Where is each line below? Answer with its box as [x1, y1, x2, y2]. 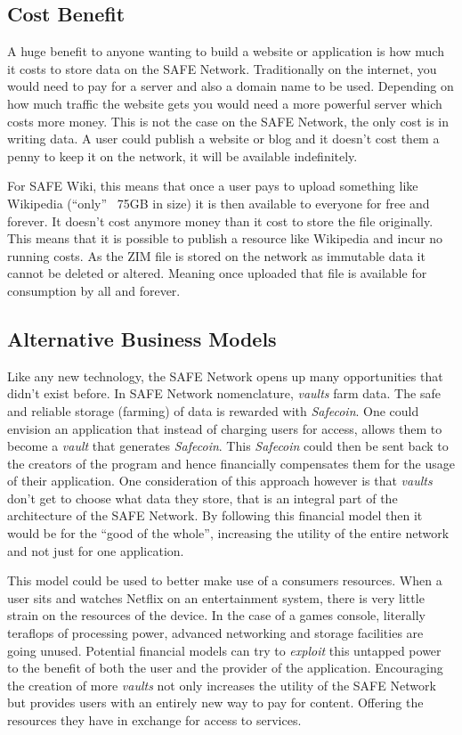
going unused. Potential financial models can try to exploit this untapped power [7, 641, 442, 659]
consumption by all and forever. [7, 281, 181, 299]
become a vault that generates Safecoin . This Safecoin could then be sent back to [7, 437, 449, 455]
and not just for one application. [7, 541, 184, 559]
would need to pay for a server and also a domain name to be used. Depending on [7, 77, 454, 95]
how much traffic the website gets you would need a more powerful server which [7, 94, 442, 112]
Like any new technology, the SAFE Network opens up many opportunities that [7, 366, 443, 385]
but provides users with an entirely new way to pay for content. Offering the [7, 693, 424, 712]
